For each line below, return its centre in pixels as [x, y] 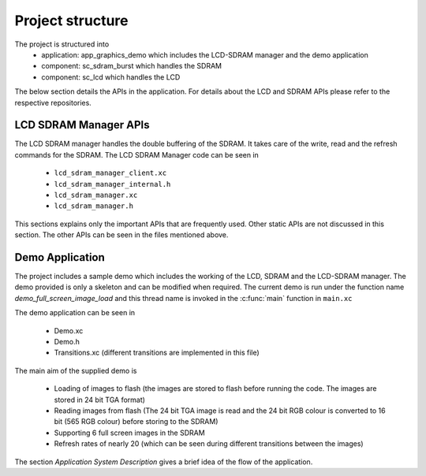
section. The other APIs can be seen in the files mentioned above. [121, 235]
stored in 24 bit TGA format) [100, 400]
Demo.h [67, 342]
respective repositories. [53, 102]
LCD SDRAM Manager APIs [82, 125]
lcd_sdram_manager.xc [96, 195]
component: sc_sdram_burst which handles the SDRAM [132, 66]
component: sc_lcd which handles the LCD [111, 77]
